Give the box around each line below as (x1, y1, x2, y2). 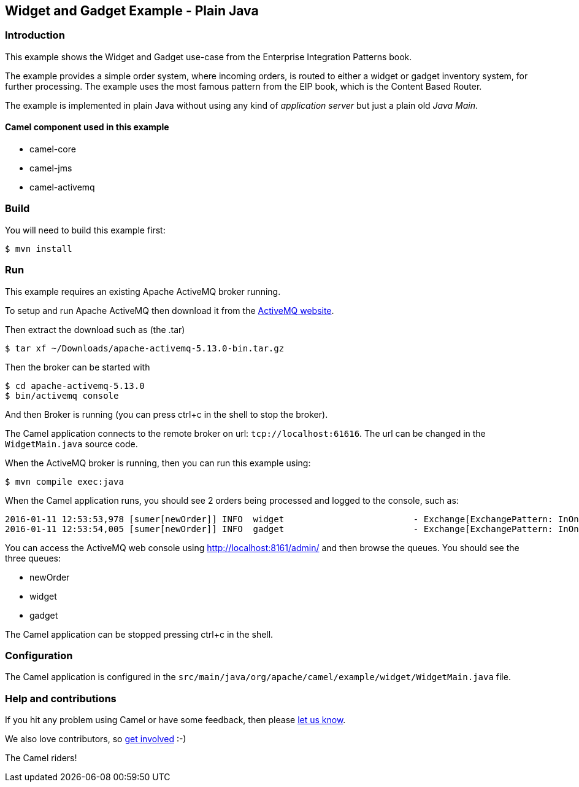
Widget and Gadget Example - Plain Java (5, 3, 259, 18)
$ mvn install (5, 243, 72, 254)
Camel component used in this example (5, 122, 169, 133)
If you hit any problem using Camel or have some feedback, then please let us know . (5, 715, 346, 726)
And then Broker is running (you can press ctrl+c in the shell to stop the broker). (5, 409, 328, 420)
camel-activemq (29, 182, 95, 193)
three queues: (5, 552, 61, 563)
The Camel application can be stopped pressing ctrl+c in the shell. (5, 628, 274, 640)
